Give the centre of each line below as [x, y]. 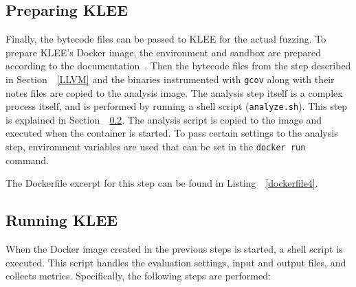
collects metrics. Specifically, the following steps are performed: [138, 276]
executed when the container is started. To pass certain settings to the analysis [172, 133]
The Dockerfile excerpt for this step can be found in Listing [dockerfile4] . [162, 183]
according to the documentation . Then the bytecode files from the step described [178, 66]
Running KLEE [62, 220]
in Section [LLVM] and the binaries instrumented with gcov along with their [170, 79]
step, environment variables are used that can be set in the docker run [156, 147]
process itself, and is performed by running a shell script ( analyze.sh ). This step [177, 106]
